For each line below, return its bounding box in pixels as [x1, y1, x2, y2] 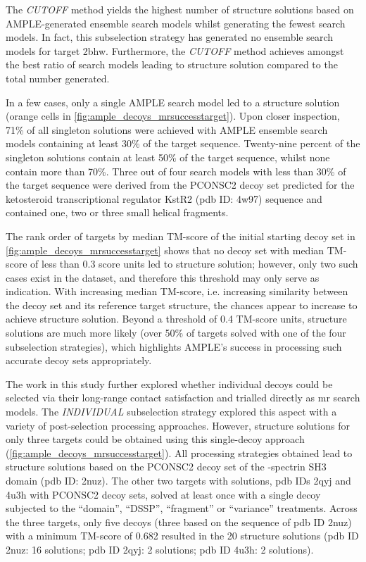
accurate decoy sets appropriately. [6, 353, 152, 368]
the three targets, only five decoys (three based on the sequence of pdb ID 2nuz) [6, 514, 352, 529]
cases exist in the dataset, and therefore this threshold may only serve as [6, 270, 320, 285]
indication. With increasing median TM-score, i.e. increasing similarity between [6, 284, 348, 299]
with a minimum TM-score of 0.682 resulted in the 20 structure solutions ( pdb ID [6, 528, 359, 543]
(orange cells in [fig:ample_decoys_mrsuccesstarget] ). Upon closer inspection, [6, 108, 340, 123]
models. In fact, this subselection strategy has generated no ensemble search [6, 30, 334, 44]
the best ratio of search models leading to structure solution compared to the [6, 57, 338, 72]
